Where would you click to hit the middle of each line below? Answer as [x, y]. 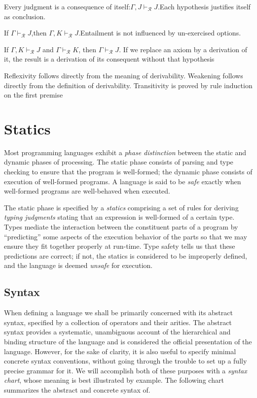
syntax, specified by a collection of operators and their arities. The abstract [118, 322]
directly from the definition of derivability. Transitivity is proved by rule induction [128, 85]
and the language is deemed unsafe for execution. [78, 265]
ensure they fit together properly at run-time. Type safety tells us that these [120, 246]
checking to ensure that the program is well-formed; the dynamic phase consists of [128, 172]
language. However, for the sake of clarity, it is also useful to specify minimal [120, 351]
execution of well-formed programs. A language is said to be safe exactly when [123, 181]
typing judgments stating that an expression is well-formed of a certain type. [119, 217]
